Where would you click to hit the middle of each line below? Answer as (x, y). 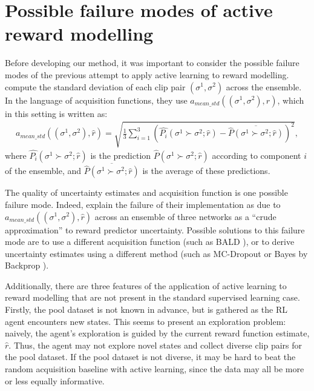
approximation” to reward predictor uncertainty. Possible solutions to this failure (155, 229)
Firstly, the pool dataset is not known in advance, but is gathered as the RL (146, 309)
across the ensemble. (264, 86)
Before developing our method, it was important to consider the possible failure (152, 63)
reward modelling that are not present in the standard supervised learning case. (152, 297)
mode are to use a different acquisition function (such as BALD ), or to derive (150, 242)
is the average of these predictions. (206, 171)
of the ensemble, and (43, 171)
